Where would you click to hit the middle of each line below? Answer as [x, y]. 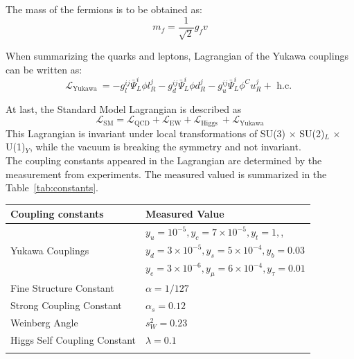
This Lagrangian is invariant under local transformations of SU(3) [146, 133]
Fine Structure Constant [62, 288]
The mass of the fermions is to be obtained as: [104, 9]
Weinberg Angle [44, 322]
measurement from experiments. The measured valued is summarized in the [166, 174]
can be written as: [44, 69]
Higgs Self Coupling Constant [73, 339]
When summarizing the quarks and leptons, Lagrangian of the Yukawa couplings [177, 56]
